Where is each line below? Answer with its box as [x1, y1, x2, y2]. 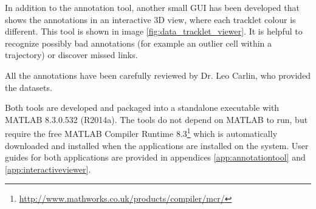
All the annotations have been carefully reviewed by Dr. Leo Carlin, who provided [5, 68, 311, 81]
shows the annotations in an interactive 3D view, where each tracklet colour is [5, 13, 296, 25]
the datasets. [5, 81, 52, 93]
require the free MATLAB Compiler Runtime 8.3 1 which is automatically [5, 125, 278, 139]
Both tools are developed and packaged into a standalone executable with [5, 101, 280, 114]
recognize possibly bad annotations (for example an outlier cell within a [5, 36, 272, 49]
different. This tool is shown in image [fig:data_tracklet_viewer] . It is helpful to [5, 25, 303, 38]
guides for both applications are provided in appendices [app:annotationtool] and [5, 151, 306, 164]
